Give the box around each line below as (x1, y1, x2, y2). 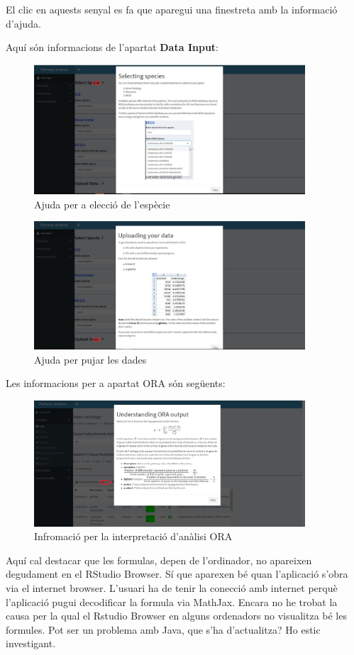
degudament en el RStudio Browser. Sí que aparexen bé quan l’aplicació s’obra (6, 566, 348, 581)
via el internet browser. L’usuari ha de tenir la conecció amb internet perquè (6, 580, 338, 595)
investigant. (6, 636, 56, 651)
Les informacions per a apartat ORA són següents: (6, 376, 226, 391)
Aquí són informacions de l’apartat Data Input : (6, 40, 219, 55)
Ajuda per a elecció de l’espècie (34, 196, 170, 211)
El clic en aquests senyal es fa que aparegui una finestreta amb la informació (6, 2, 338, 16)
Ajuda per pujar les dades (34, 352, 147, 366)
